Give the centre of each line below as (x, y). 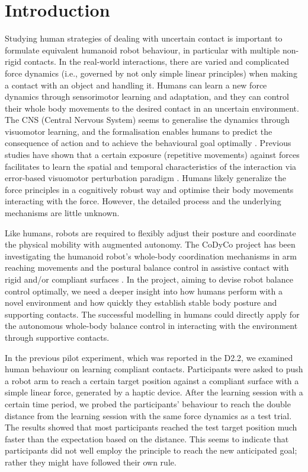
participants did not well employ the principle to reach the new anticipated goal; (151, 450)
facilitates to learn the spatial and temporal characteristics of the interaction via (151, 166)
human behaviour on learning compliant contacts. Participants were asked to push (154, 369)
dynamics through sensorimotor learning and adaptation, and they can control (147, 96)
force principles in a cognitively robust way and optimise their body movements (149, 189)
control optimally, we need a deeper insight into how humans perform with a (144, 291)
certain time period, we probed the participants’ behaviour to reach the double (148, 403)
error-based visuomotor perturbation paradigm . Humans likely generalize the (146, 178)
